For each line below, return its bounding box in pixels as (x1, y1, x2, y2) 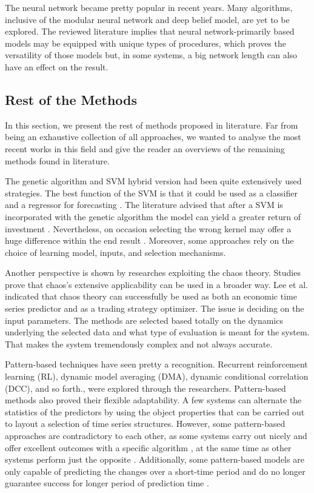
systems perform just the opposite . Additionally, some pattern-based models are (5, 453, 304, 466)
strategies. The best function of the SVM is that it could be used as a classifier (5, 186, 298, 199)
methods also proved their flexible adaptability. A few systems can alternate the (5, 394, 302, 406)
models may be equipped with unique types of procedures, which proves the (5, 36, 286, 49)
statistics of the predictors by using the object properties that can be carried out (5, 405, 305, 418)
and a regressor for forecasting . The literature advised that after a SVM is (5, 198, 283, 211)
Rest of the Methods (5, 90, 138, 109)
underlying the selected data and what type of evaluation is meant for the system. (5, 326, 310, 338)
